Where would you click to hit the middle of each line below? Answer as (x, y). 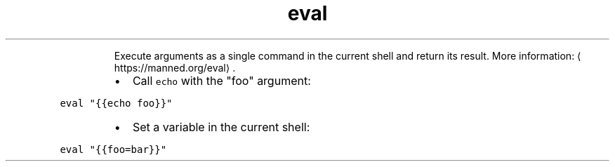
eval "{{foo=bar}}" (113, 149)
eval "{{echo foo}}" (116, 103)
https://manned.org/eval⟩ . (175, 67)
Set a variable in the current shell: (221, 127)
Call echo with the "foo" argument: (221, 80)
